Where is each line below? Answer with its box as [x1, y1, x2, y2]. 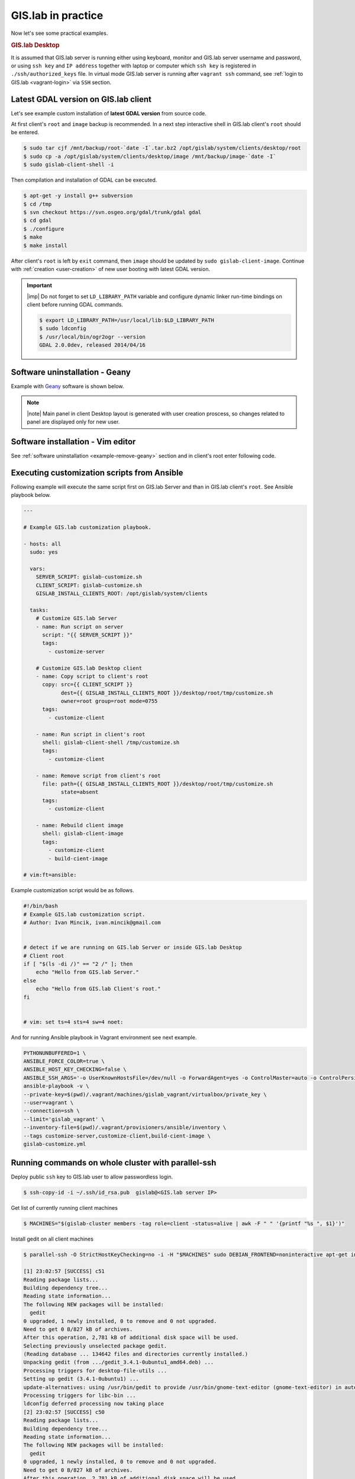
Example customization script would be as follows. [11, 887, 134, 894]
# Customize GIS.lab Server [35, 615, 118, 622]
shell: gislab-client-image [42, 830, 124, 837]
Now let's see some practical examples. [11, 30, 108, 37]
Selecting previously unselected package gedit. [23, 1342, 167, 1349]
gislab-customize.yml [23, 1141, 86, 1147]
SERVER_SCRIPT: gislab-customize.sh [35, 574, 142, 580]
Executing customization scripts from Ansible [11, 467, 183, 477]
